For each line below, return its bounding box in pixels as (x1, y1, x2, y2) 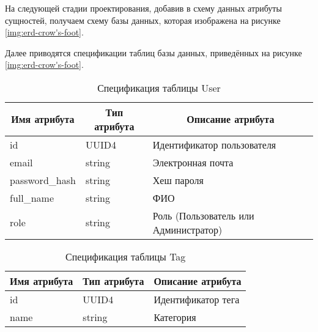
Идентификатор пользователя (152, 137, 276, 152)
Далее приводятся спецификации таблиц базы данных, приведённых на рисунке (5, 46, 302, 59)
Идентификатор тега (153, 292, 240, 306)
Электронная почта (152, 155, 234, 169)
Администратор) (152, 222, 223, 237)
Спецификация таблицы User (97, 80, 221, 95)
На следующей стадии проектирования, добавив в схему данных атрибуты (5, 2, 282, 14)
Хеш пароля (152, 172, 204, 187)
